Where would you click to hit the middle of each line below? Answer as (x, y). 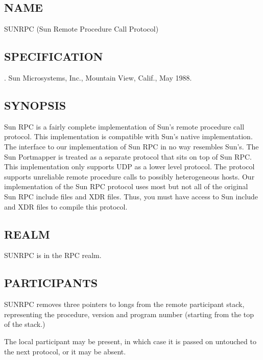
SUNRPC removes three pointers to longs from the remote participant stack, (124, 304)
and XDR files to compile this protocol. (66, 206)
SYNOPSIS (35, 105)
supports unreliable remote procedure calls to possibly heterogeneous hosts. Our (129, 176)
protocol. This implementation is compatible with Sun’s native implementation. (128, 136)
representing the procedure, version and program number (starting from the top (129, 314)
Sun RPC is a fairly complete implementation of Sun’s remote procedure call (124, 126)
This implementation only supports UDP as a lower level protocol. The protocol (129, 166)
